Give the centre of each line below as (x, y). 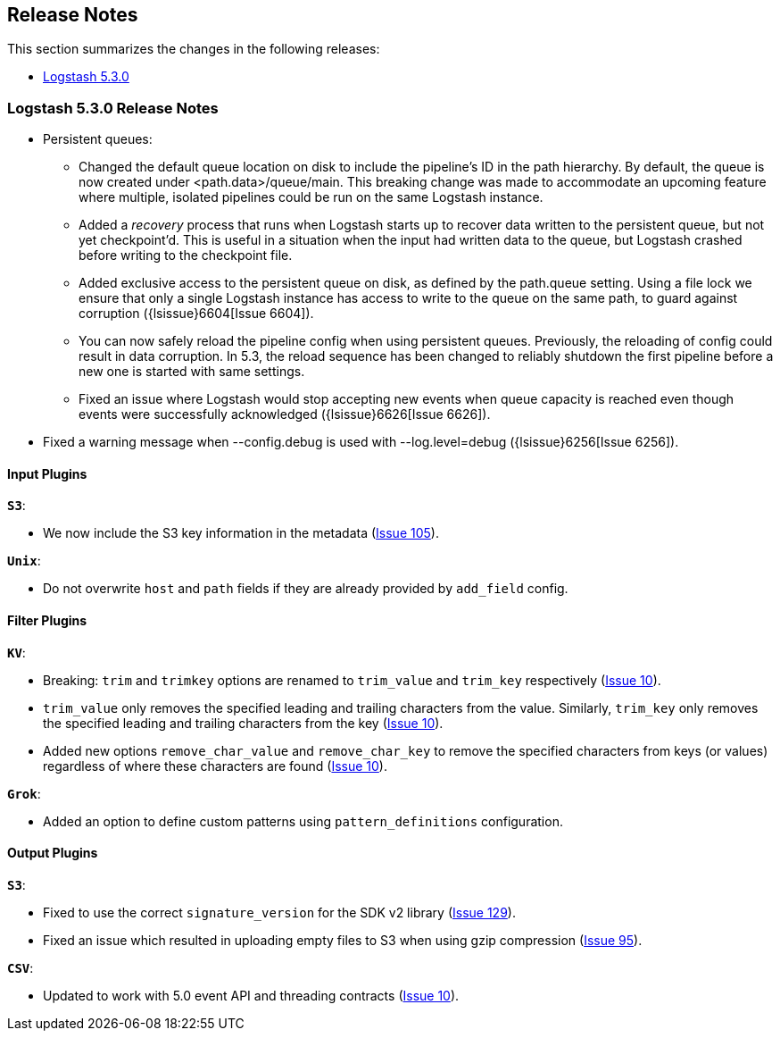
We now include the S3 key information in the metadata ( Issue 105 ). (241, 533)
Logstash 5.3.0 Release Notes (113, 108)
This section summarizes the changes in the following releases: (194, 49)
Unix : (24, 561)
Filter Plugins (47, 620)
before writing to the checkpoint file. (186, 255)
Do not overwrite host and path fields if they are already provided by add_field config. (306, 589)
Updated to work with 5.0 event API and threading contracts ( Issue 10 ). (251, 995)
